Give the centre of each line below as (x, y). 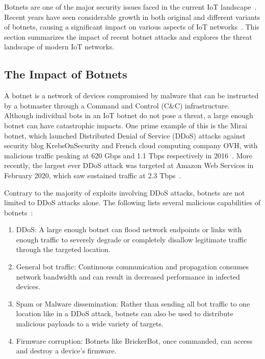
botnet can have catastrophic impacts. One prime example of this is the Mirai (126, 125)
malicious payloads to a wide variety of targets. (90, 324)
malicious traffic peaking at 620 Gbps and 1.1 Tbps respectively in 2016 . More (128, 155)
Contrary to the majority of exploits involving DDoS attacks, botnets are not (125, 192)
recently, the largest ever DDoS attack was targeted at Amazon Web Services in (129, 165)
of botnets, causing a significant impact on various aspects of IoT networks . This (132, 27)
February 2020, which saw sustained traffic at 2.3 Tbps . (93, 175)
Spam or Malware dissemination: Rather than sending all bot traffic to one (133, 303)
